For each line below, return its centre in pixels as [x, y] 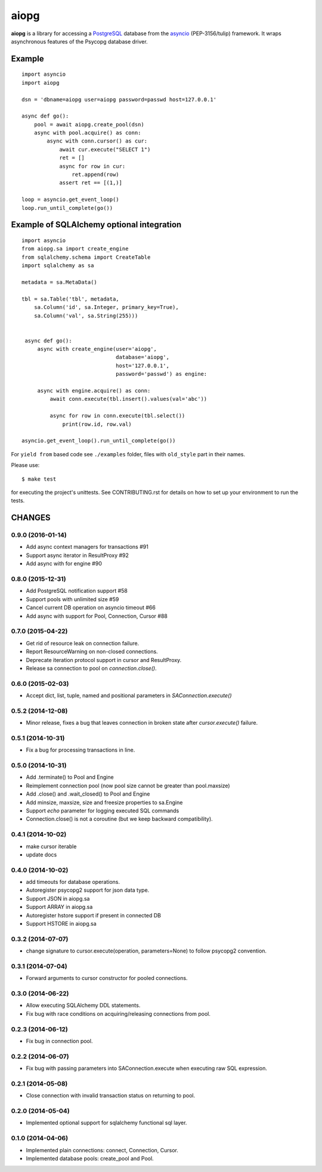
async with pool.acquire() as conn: [87, 133]
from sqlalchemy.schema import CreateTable [86, 257]
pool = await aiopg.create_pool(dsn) [89, 124]
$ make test [39, 479]
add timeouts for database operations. [73, 882]
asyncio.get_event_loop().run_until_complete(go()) [99, 441]
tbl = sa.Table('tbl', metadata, [70, 299]
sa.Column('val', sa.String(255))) [86, 316]
